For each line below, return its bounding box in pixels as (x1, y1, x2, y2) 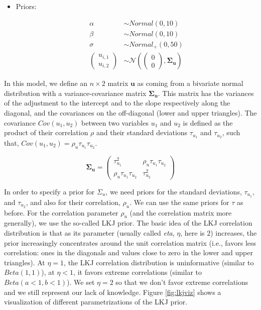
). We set (67, 276, 95, 287)
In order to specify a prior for (4, 186, 95, 196)
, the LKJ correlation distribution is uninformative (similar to (64, 257, 254, 267)
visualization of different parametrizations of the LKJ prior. (4, 296, 188, 307)
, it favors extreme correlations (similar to (73, 267, 202, 277)
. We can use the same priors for (129, 196, 229, 207)
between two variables (81, 117, 149, 128)
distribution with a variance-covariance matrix (4, 87, 147, 98)
